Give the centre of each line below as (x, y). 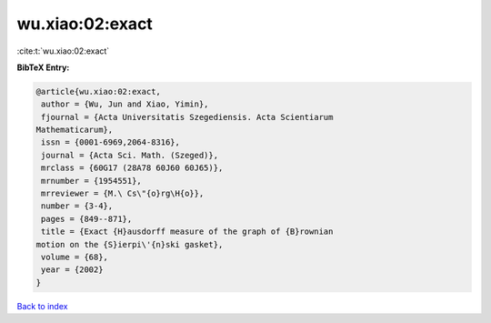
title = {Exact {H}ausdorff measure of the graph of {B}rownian (187, 232)
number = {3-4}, (77, 206)
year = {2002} (72, 270)
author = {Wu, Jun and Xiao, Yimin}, (125, 104)
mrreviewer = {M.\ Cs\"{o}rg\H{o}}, (123, 194)
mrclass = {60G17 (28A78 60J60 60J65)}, (132, 168)
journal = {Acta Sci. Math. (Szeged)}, (130, 155)
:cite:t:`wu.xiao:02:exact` (63, 51)
